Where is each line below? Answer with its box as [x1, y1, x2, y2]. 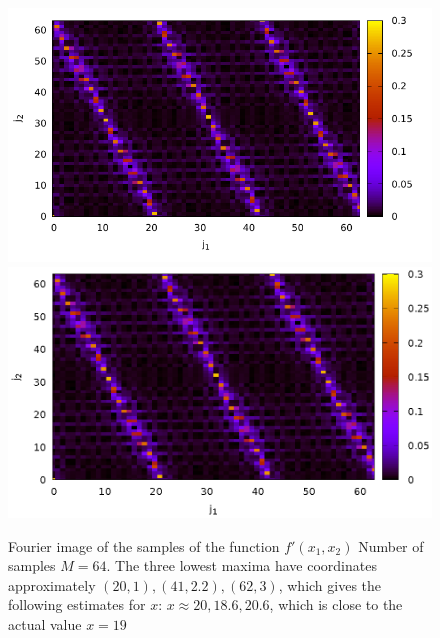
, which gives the [278, 574, 382, 595]
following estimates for [8, 594, 146, 615]
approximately [8, 574, 96, 595]
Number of [358, 535, 424, 556]
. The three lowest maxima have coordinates [106, 555, 377, 576]
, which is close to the [269, 594, 403, 615]
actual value [8, 614, 82, 635]
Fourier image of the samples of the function [8, 535, 280, 556]
